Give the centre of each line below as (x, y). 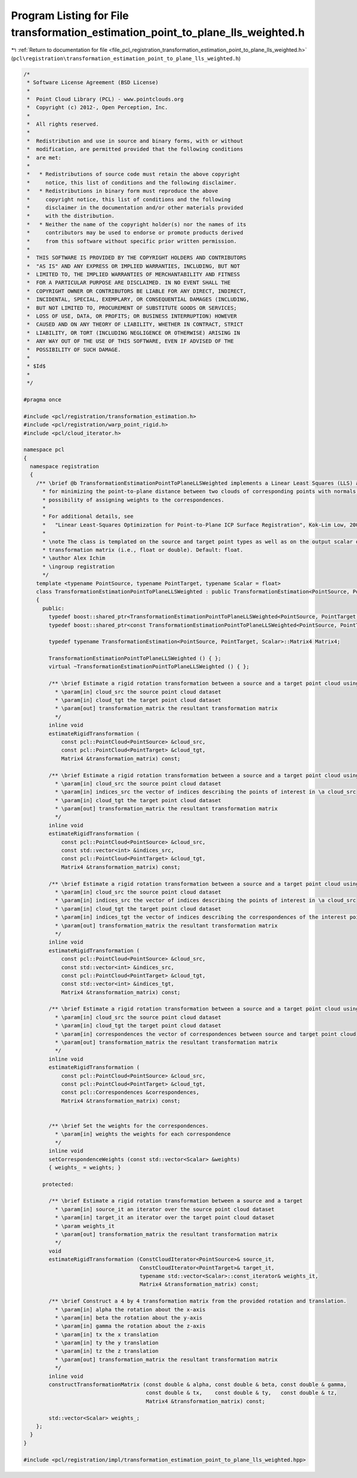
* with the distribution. (71, 216)
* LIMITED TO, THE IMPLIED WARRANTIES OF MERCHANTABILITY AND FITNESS (134, 275)
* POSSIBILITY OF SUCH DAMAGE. (74, 350)
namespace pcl (44, 450)
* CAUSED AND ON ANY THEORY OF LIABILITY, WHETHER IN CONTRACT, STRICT (135, 324)
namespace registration (65, 466)
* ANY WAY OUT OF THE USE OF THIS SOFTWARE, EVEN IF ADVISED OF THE (131, 341)
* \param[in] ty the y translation (107, 1343)
